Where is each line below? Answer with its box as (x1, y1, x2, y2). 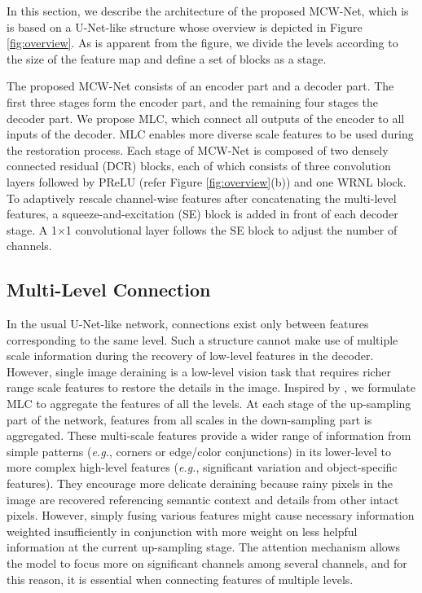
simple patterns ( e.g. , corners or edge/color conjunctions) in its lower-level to (7, 442, 392, 459)
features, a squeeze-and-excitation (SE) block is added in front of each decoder (7, 205, 398, 222)
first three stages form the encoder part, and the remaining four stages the (7, 93, 379, 110)
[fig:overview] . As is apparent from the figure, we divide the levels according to (7, 34, 398, 51)
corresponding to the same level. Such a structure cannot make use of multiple (7, 331, 398, 348)
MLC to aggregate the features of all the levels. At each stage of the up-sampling (7, 395, 411, 412)
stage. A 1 (7, 221, 57, 238)
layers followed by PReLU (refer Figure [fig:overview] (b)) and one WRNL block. (7, 173, 407, 190)
